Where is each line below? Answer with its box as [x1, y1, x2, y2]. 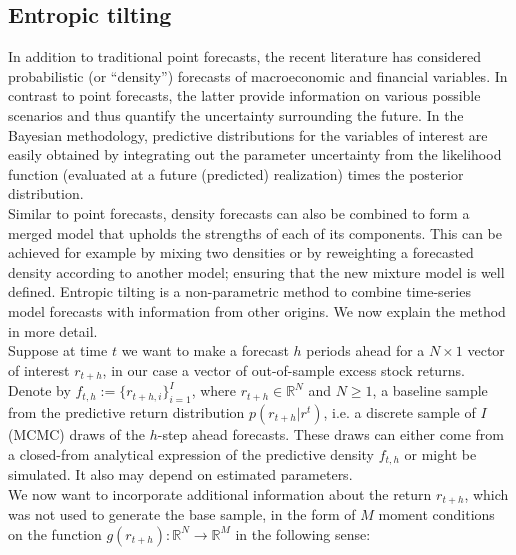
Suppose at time [8, 340, 108, 361]
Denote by [8, 380, 71, 401]
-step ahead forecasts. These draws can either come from [157, 423, 504, 444]
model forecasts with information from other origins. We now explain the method [8, 300, 506, 321]
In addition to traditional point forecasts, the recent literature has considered [8, 46, 482, 67]
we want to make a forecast [121, 340, 289, 361]
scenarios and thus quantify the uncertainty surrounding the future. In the [8, 104, 464, 125]
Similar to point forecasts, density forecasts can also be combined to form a [8, 202, 470, 223]
